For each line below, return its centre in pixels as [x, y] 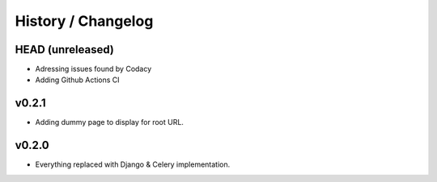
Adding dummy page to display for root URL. [109, 122]
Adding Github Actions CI [78, 80]
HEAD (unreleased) [65, 50]
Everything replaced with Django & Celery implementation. [133, 164]
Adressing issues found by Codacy [93, 69]
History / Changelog [84, 21]
